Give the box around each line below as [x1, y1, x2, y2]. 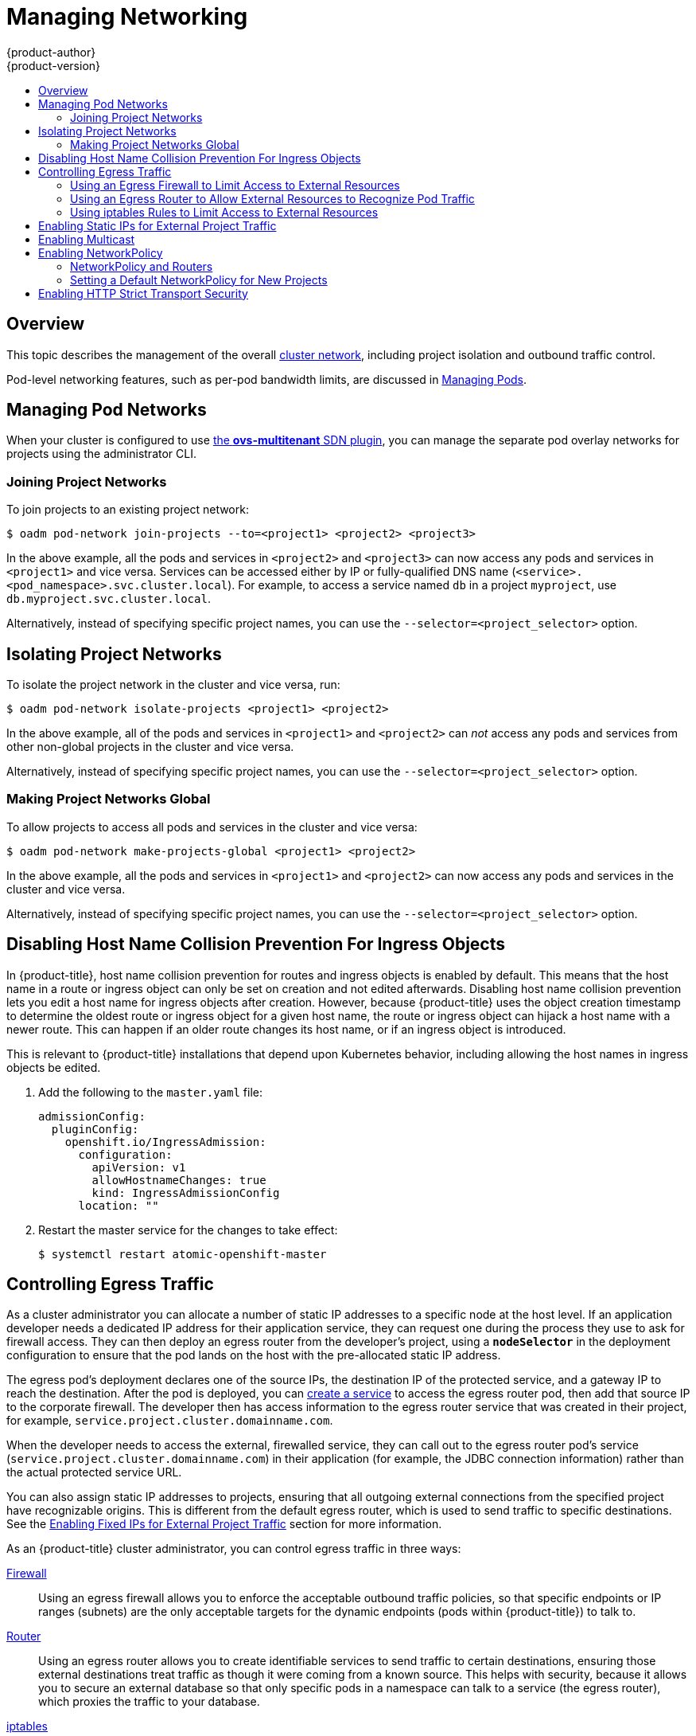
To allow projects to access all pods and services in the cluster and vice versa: [6, 819, 418, 834]
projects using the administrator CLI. [6, 447, 196, 461]
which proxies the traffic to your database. [38, 1695, 260, 1709]
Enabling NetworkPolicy [38, 245, 163, 260]
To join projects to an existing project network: [6, 502, 249, 517]
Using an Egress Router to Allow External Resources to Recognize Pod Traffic [70, 191, 475, 205]
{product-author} [6, 45, 96, 59]
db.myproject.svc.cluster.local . [6, 592, 211, 606]
